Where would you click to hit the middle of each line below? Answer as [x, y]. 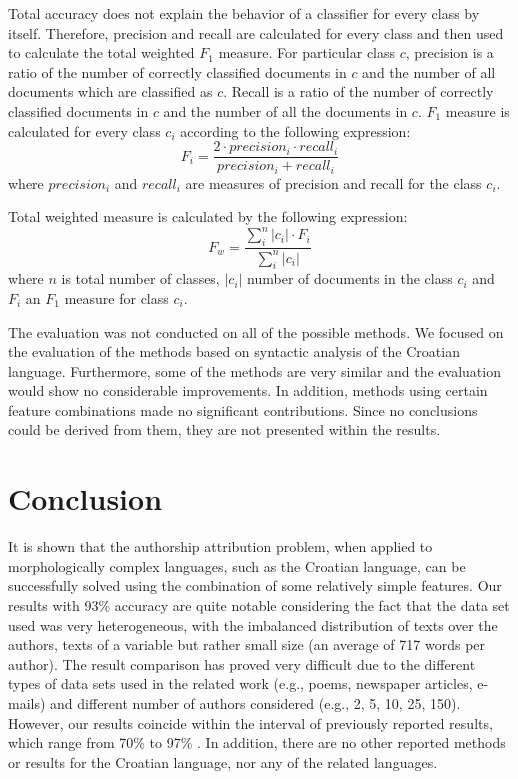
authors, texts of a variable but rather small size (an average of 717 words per [247, 644]
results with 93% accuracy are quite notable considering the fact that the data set [259, 604]
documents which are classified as [110, 91]
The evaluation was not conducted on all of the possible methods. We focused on [256, 331]
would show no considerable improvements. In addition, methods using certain [248, 390]
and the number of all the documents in [285, 110]
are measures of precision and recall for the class [333, 182]
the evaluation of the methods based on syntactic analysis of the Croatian [234, 351]
